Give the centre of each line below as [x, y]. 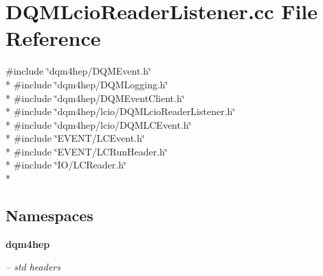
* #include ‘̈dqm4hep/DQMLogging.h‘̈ [87, 84]
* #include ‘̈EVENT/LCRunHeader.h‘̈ [87, 151]
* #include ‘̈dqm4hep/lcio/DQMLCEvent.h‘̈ [99, 124]
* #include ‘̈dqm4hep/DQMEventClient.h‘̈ [95, 98]
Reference [53, 38]
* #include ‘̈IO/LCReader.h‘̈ [66, 165]
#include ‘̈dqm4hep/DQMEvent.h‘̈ [78, 71]
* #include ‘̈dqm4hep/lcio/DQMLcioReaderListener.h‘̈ [121, 111]
